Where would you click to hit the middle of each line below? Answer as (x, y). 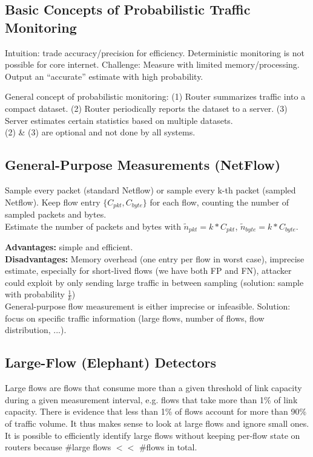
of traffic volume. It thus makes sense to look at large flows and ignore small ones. (157, 423)
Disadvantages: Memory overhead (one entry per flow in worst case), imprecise (155, 258)
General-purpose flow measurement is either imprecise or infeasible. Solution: (148, 306)
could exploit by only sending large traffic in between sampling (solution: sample (154, 282)
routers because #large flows (58, 447)
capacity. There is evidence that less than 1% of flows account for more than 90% (156, 411)
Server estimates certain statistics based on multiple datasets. (119, 120)
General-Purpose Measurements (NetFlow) (143, 165)
